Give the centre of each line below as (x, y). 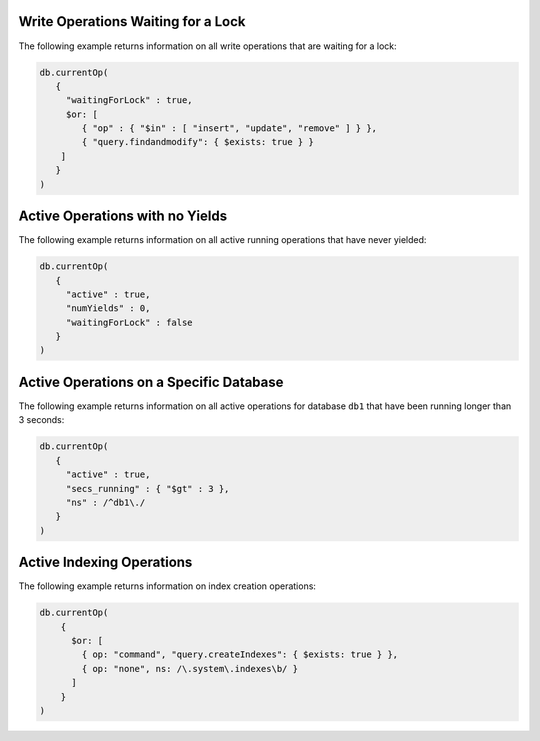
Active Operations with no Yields (123, 216)
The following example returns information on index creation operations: (167, 586)
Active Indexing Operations (105, 562)
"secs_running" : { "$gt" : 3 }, (147, 488)
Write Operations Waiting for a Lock (132, 21)
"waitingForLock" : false (129, 322)
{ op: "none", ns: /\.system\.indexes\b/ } (190, 668)
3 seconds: (41, 420)
